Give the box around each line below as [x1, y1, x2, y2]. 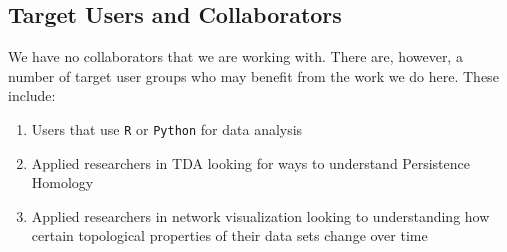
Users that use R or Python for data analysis [31, 118, 303, 139]
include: [8, 85, 56, 106]
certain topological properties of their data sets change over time [31, 225, 428, 246]
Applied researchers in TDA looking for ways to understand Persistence [31, 152, 470, 173]
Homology [31, 172, 94, 193]
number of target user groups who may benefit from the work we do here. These [8, 65, 499, 86]
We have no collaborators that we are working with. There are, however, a [8, 46, 463, 67]
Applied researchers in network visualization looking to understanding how [31, 205, 490, 226]
